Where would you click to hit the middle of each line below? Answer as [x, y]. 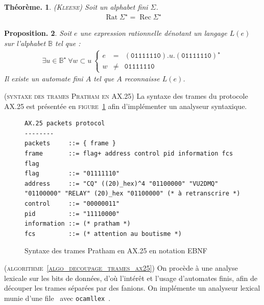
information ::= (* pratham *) [78, 224]
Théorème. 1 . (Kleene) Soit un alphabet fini [76, 7]
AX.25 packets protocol [65, 124]
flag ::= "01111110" [72, 174]
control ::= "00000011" [72, 203]
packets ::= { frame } [70, 144]
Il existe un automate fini [44, 79]
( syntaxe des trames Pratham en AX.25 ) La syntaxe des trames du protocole [126, 96]
